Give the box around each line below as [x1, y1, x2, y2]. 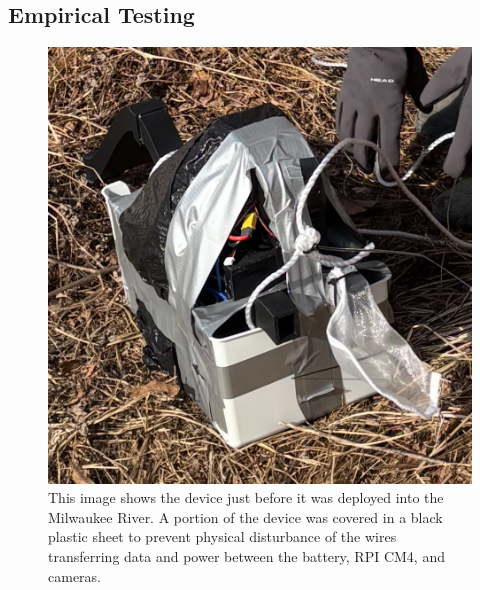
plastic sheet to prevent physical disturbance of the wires [48, 526, 397, 547]
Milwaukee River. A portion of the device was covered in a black [48, 506, 443, 527]
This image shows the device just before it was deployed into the [48, 487, 444, 508]
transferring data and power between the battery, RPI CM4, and [48, 545, 445, 566]
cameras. [48, 565, 101, 586]
